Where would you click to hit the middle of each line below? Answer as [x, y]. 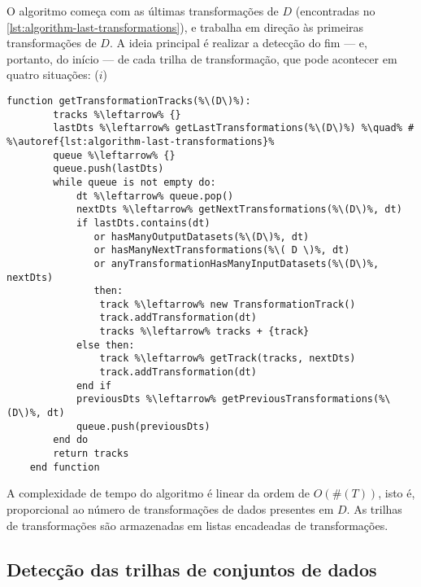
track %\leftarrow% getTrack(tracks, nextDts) [228, 359]
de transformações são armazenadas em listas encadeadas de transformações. [197, 525]
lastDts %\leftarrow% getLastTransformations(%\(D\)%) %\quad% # [234, 128]
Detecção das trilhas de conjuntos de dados [192, 569]
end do [71, 440]
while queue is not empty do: [135, 182]
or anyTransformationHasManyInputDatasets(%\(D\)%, [237, 263]
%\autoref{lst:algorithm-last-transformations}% [141, 141]
